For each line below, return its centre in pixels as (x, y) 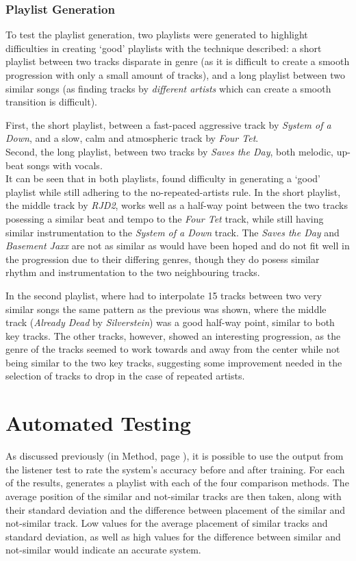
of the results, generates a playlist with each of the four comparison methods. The (177, 483)
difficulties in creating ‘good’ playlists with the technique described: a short (164, 48)
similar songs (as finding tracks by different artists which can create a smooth (168, 88)
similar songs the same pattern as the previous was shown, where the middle (166, 309)
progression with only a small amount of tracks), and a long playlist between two (175, 75)
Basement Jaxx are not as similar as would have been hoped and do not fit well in (178, 246)
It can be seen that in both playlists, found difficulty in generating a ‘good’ (163, 178)
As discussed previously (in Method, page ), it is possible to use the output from (175, 456)
